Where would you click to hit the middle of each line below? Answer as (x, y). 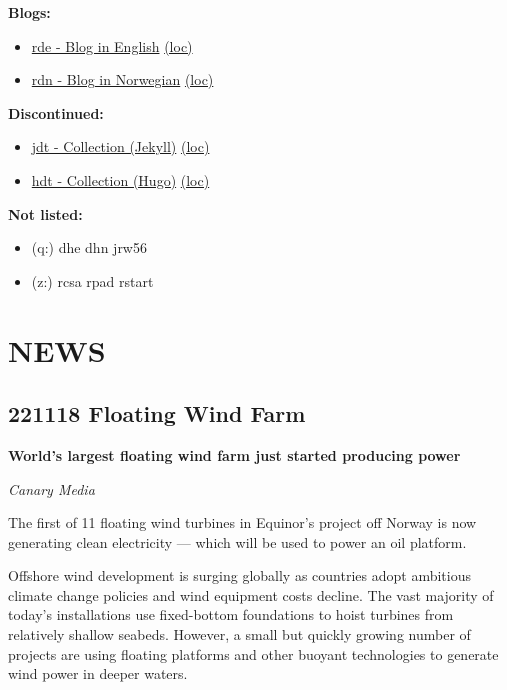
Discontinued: (56, 112)
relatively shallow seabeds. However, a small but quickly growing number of (239, 634)
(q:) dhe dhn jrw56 (89, 247)
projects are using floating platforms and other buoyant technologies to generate (253, 653)
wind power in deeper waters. (98, 673)
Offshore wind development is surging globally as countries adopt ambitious (239, 575)
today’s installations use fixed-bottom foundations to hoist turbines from (231, 614)
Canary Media (51, 488)
